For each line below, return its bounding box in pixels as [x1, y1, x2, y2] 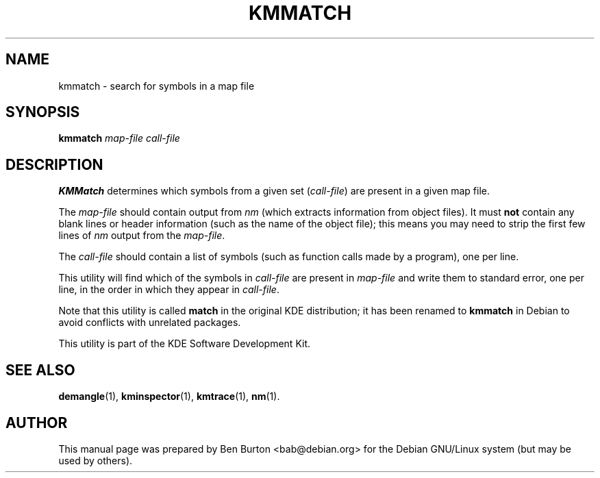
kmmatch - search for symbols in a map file [58, 79, 255, 92]
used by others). [58, 454, 133, 466]
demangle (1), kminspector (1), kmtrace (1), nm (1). [58, 390, 280, 403]
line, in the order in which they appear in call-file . [58, 284, 279, 296]
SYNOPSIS [5, 103, 80, 121]
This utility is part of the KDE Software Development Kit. [58, 338, 311, 350]
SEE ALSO [5, 361, 75, 379]
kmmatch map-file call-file [58, 132, 180, 144]
